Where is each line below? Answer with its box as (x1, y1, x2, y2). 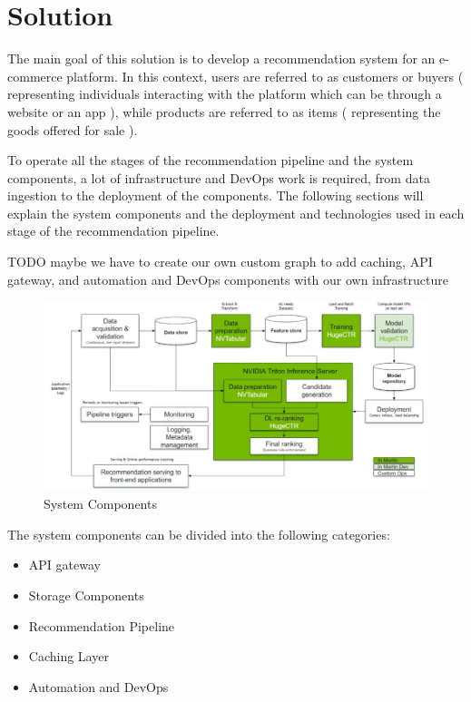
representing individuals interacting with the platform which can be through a (7, 84, 442, 103)
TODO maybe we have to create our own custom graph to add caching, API (7, 252, 433, 271)
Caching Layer (28, 647, 109, 666)
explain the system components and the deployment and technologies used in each (7, 203, 465, 222)
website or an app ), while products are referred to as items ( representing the (7, 102, 441, 121)
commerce (7, 66, 63, 85)
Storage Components (28, 585, 144, 604)
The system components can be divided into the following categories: (7, 524, 390, 543)
